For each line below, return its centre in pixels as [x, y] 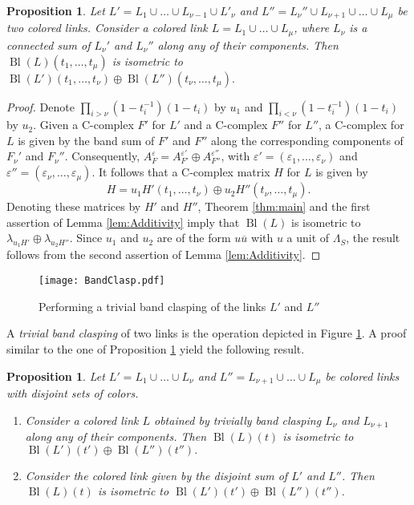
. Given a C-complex [83, 125]
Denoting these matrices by [74, 206]
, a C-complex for [361, 125]
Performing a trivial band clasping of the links [152, 306]
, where [312, 28]
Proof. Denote [41, 106]
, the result [373, 238]
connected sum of [49, 44]
